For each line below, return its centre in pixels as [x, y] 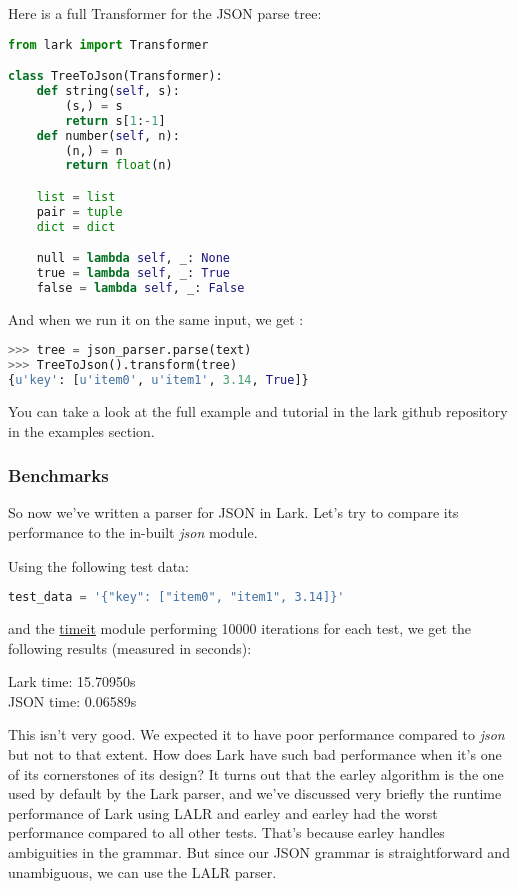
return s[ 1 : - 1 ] [115, 120]
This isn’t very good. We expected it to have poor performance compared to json [256, 734]
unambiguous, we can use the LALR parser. [142, 871]
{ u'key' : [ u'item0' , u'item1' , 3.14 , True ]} [158, 380]
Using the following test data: [98, 565]
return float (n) [119, 165]
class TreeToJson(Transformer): [115, 76]
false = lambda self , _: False [140, 287]
